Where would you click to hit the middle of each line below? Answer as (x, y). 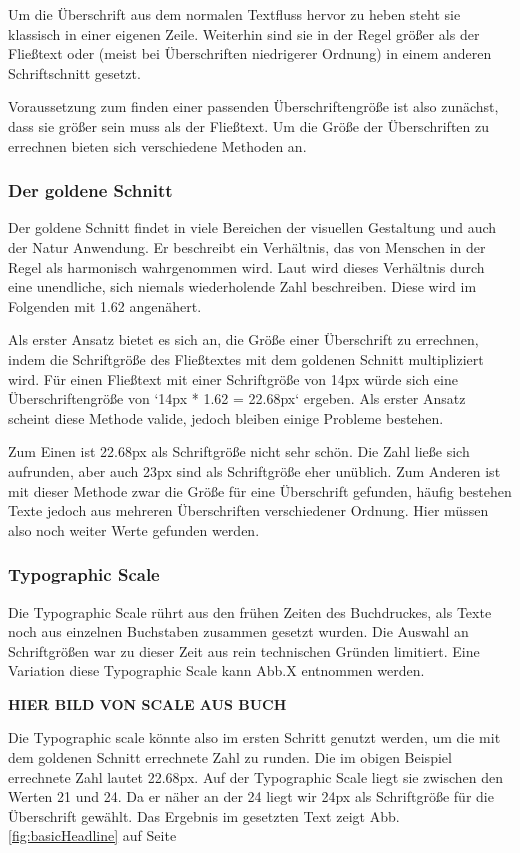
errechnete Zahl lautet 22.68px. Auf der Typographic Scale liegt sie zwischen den (255, 776)
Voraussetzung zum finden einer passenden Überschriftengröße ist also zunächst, (253, 106)
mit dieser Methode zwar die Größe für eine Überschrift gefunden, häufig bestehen (260, 490)
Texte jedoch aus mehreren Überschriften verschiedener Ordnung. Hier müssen (248, 510)
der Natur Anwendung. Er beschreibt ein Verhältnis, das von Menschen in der (247, 246)
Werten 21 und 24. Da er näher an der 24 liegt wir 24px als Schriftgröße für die (251, 796)
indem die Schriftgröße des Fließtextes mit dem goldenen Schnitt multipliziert (246, 358)
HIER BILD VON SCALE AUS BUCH (147, 703)
